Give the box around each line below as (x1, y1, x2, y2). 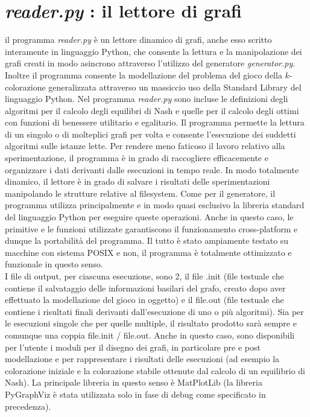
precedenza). (5, 399, 51, 412)
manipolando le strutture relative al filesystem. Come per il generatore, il (5, 186, 276, 199)
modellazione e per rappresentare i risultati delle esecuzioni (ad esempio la (5, 352, 280, 365)
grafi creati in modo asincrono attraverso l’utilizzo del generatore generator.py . (5, 57, 296, 69)
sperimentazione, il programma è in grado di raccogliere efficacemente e (5, 151, 268, 164)
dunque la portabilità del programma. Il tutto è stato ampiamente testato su (5, 234, 289, 247)
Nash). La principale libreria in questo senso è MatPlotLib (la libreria (5, 376, 262, 389)
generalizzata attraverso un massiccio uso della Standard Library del (48, 80, 302, 93)
